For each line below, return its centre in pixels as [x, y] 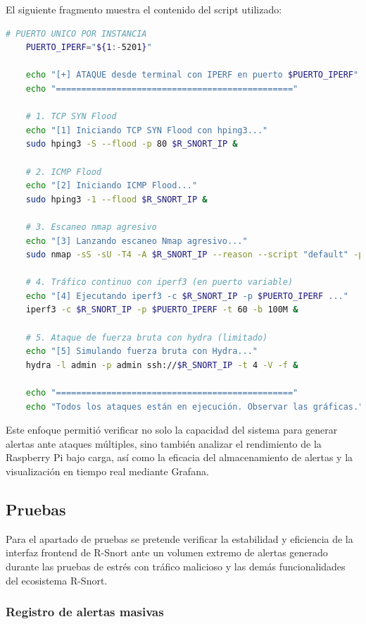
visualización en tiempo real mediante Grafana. [107, 471]
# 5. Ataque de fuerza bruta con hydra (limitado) [147, 337]
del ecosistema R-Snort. [57, 580]
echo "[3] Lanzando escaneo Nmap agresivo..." [137, 241]
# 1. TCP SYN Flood [71, 117]
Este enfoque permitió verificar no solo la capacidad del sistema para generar [172, 430]
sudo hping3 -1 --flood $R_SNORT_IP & [116, 199]
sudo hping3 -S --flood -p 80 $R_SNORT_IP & [132, 144]
